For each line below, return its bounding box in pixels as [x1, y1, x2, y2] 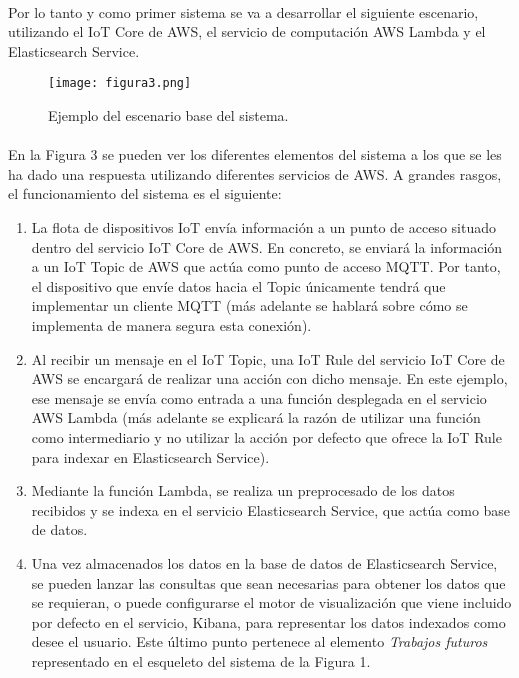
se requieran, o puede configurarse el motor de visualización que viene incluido [31, 592, 512, 613]
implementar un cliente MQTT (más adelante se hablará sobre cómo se [31, 295, 468, 316]
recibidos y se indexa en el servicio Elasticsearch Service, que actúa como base [31, 499, 511, 520]
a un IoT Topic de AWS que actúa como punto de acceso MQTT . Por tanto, [31, 256, 501, 277]
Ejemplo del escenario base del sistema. [48, 105, 289, 126]
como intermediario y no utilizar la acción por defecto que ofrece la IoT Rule [31, 426, 502, 447]
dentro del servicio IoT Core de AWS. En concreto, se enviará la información [31, 236, 503, 257]
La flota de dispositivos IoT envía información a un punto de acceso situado [31, 217, 496, 237]
